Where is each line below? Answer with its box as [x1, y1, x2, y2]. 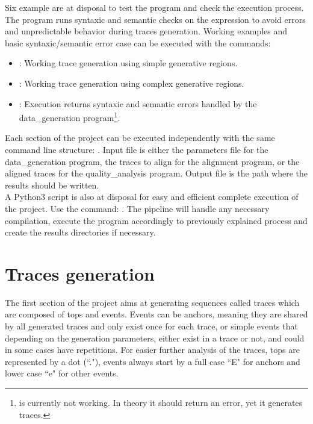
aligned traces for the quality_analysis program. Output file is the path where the [5, 167, 308, 179]
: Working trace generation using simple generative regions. [19, 57, 238, 69]
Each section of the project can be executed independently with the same [5, 131, 275, 144]
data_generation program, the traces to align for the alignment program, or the [5, 155, 300, 167]
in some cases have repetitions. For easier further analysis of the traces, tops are [5, 343, 300, 356]
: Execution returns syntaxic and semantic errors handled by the [19, 97, 257, 110]
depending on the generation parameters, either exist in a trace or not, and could [5, 331, 305, 344]
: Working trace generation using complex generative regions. [19, 76, 244, 89]
